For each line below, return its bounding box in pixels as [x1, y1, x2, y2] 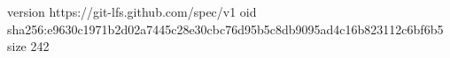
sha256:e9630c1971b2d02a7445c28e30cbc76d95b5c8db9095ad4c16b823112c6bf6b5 [7, 19, 444, 38]
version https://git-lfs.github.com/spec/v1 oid [7, 3, 257, 20]
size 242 [7, 37, 50, 55]
